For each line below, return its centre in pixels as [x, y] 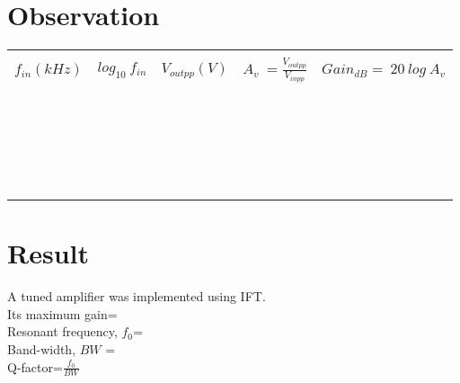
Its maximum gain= [62, 313]
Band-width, [42, 349]
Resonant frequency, [62, 331]
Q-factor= [35, 366]
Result [48, 253]
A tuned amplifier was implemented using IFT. [137, 296]
